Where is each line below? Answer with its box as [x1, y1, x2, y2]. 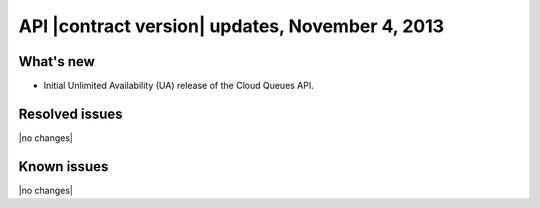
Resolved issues [18, 105, 124, 122]
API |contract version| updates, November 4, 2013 [18, 15, 445, 37]
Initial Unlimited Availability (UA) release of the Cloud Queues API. [43, 80, 315, 92]
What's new [18, 53, 95, 70]
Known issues [18, 158, 109, 175]
